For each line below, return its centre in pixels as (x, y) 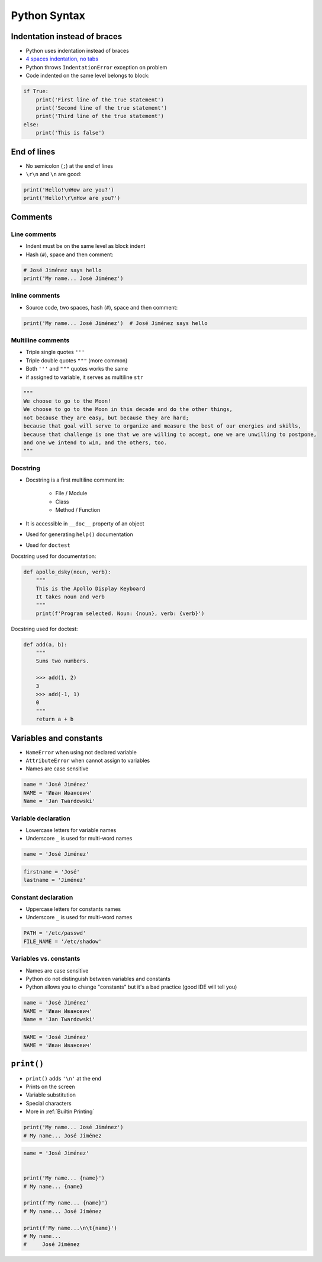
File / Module (71, 493)
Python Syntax (48, 15)
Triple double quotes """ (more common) (77, 360)
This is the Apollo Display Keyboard (91, 588)
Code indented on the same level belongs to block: (88, 76)
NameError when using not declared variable (81, 752)
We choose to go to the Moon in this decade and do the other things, (128, 409)
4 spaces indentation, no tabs (62, 59)
